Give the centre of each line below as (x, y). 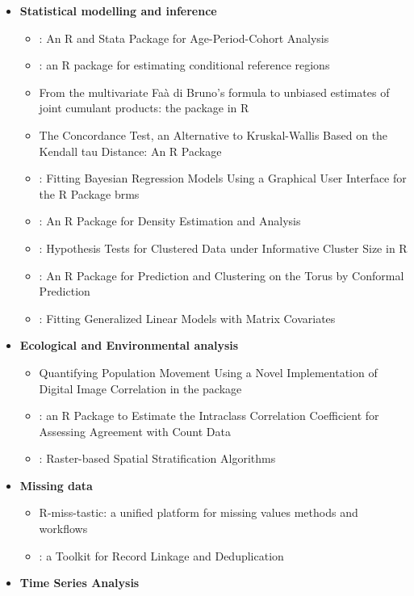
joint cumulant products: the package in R (144, 108)
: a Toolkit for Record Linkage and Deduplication (161, 555)
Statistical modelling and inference (118, 10)
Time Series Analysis (79, 583)
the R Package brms (89, 193)
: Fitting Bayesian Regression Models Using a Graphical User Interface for (223, 178)
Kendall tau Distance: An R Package (130, 151)
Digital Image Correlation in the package (140, 388)
